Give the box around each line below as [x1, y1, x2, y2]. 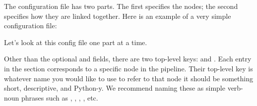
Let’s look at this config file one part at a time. [4, 37, 147, 47]
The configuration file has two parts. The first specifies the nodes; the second [4, 1, 238, 11]
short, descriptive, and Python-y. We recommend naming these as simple [4, 83, 225, 93]
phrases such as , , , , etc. [21, 92, 98, 103]
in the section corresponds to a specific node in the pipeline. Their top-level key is [4, 63, 253, 73]
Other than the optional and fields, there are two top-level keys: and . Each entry [4, 53, 252, 64]
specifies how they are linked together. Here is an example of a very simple [4, 10, 231, 21]
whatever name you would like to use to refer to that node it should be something [4, 73, 253, 83]
